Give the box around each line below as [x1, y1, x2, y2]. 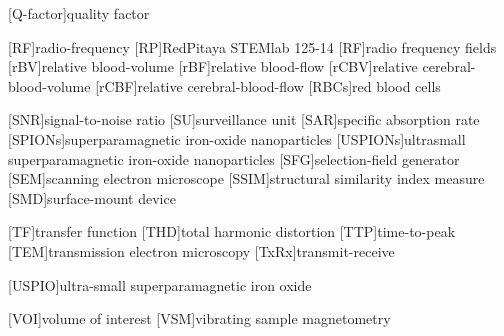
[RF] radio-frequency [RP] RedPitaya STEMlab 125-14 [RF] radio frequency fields [8, 36, 497, 57]
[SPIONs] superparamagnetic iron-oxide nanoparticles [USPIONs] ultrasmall [8, 128, 466, 149]
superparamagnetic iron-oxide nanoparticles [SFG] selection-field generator [8, 148, 460, 169]
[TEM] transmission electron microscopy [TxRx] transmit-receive [8, 240, 395, 261]
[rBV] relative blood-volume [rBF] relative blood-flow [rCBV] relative [8, 56, 418, 77]
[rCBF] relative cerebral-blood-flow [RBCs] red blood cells [95, 75, 441, 96]
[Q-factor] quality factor [8, 3, 150, 23]
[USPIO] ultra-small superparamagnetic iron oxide [8, 274, 312, 295]
